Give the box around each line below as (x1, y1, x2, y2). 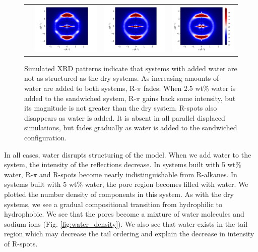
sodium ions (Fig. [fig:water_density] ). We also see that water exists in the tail (4, 218, 248, 229)
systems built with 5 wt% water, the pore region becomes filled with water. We (4, 179, 248, 189)
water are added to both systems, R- (24, 83, 138, 93)
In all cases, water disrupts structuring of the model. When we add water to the (4, 149, 251, 160)
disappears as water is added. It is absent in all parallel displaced (24, 112, 225, 123)
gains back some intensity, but (142, 92, 236, 103)
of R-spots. (4, 238, 38, 248)
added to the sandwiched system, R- (24, 92, 137, 103)
